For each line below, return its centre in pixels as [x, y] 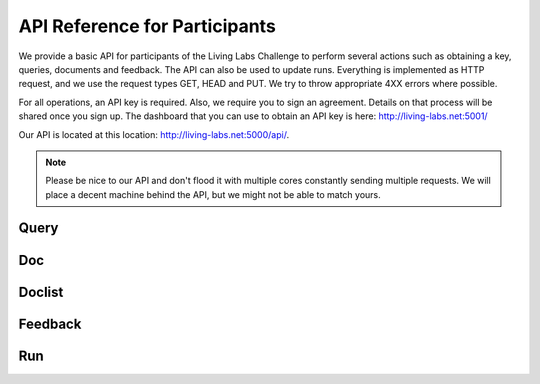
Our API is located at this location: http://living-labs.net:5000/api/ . [154, 134]
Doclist [41, 291]
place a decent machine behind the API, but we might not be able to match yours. [213, 194]
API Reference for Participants [147, 26]
